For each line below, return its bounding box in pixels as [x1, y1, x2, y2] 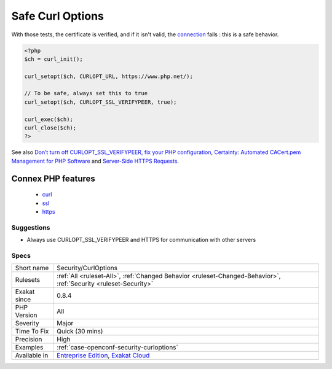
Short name [15, 264, 49, 273]
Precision [15, 335, 42, 344]
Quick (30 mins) [56, 327, 103, 336]
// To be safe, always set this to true [24, 90, 148, 97]
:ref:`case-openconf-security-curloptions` [56, 343, 178, 352]
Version [15, 311, 38, 319]
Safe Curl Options [11, 9, 104, 23]
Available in [15, 351, 49, 360]
